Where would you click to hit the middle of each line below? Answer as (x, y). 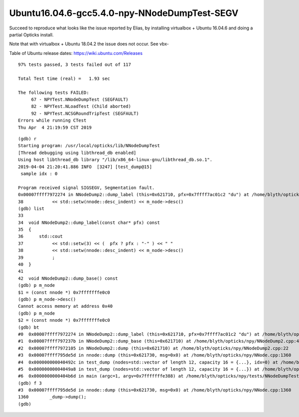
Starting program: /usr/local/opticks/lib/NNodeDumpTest (89, 146)
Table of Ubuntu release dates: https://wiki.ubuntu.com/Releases (76, 53)
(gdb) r (27, 139)
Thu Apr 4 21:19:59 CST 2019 (55, 127)
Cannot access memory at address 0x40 (66, 306)
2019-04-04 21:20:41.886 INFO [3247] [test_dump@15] (85, 167)
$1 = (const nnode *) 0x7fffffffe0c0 (64, 292)
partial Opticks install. (31, 34)
